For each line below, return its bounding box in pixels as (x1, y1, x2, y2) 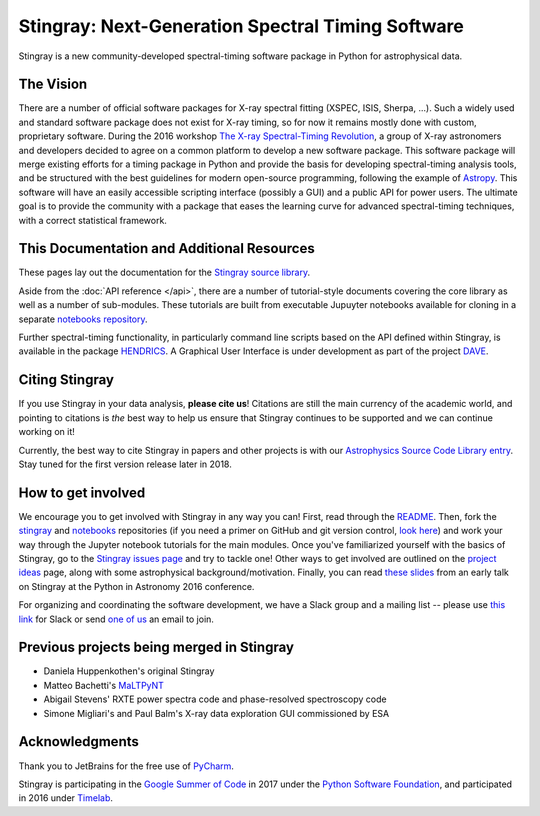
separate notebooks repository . (18, 313, 149, 325)
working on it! (18, 426, 75, 438)
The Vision (18, 76, 88, 93)
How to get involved (18, 484, 146, 501)
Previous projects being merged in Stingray (18, 639, 295, 656)
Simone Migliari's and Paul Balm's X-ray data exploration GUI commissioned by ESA (43, 707, 390, 719)
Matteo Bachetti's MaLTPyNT (43, 679, 165, 691)
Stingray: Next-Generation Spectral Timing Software (18, 15, 464, 37)
